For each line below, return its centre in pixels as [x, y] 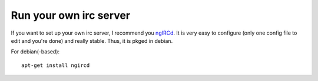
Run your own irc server [71, 15]
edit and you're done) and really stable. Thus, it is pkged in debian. [92, 41]
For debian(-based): [35, 52]
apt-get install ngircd [56, 65]
